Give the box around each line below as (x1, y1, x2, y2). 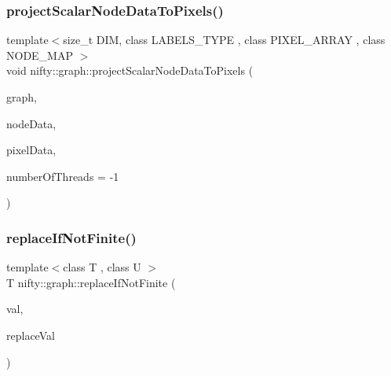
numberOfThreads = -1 (6, 168, 119, 184)
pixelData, (6, 142, 57, 158)
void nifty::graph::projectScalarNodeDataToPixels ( (6, 62, 254, 79)
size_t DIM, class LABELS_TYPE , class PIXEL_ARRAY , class (63, 31, 386, 48)
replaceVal (6, 326, 55, 343)
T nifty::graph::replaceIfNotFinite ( (6, 274, 176, 290)
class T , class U (63, 259, 141, 275)
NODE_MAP (6, 46, 73, 63)
